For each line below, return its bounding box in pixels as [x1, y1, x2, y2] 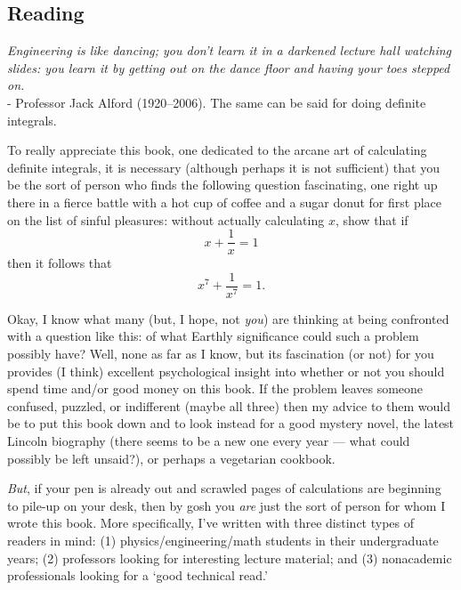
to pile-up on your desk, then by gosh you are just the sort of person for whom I [7, 496, 446, 514]
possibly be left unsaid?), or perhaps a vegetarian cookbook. [7, 449, 336, 467]
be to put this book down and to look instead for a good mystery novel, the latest [7, 414, 455, 432]
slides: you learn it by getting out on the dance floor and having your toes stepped [7, 58, 450, 77]
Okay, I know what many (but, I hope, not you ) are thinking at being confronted [7, 309, 449, 327]
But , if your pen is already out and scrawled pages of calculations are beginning [7, 479, 441, 497]
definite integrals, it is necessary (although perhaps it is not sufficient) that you [7, 158, 440, 176]
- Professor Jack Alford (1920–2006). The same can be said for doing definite [7, 93, 426, 111]
